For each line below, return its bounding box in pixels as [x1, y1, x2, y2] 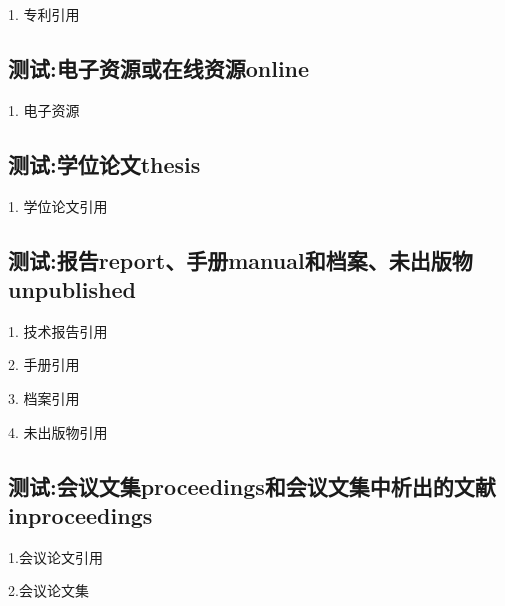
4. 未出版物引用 [8, 421, 108, 442]
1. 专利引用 [8, 4, 80, 24]
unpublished [8, 273, 136, 304]
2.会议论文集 [8, 580, 89, 601]
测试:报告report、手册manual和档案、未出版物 [8, 244, 473, 275]
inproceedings [8, 499, 153, 530]
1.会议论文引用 [8, 546, 103, 567]
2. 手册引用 [8, 354, 80, 375]
